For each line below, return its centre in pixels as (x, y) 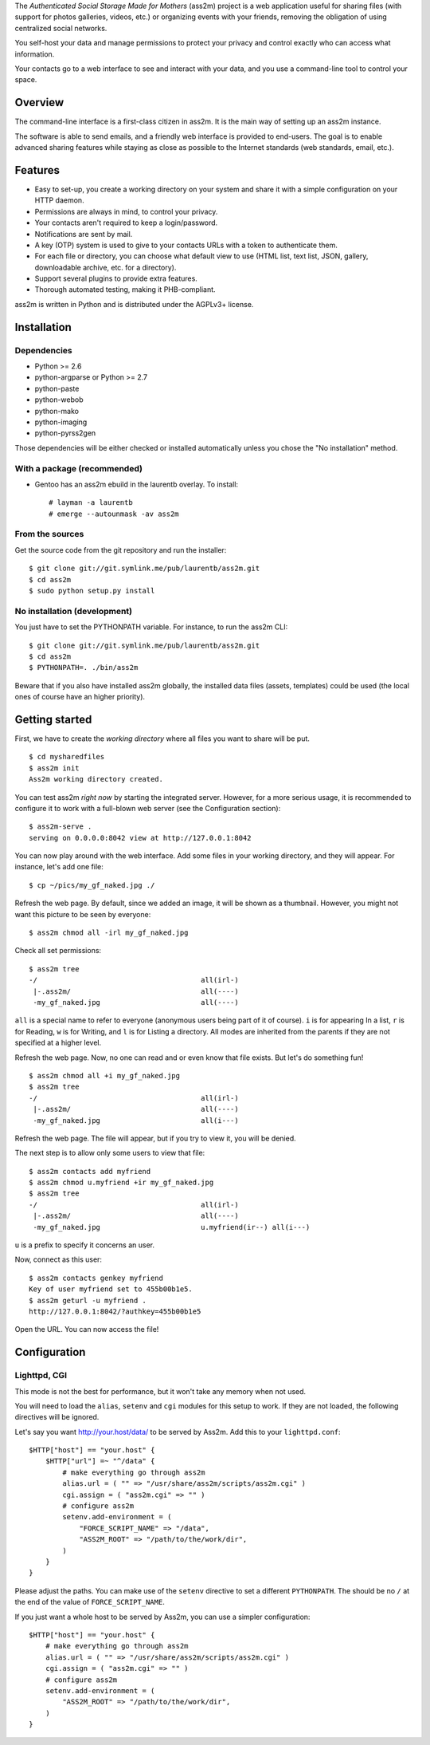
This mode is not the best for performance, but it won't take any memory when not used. (160, 1391)
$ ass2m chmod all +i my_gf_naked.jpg (105, 1075)
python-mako (57, 411)
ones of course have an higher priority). (80, 697)
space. (26, 80)
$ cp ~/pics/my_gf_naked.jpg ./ (92, 885)
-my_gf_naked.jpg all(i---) (136, 1120)
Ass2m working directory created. (96, 779)
